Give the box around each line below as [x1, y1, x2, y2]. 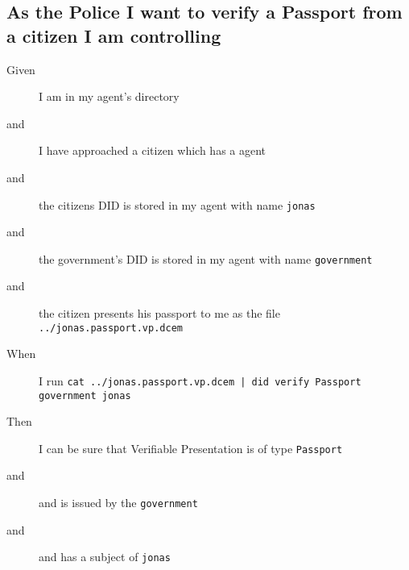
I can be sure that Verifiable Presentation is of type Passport [39, 439, 343, 456]
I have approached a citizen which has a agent [39, 142, 266, 159]
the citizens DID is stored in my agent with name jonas [39, 196, 316, 213]
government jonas [39, 389, 131, 401]
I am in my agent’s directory [39, 88, 180, 105]
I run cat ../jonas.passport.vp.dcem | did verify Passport [39, 372, 361, 389]
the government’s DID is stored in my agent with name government [39, 250, 373, 267]
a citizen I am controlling [6, 23, 221, 48]
